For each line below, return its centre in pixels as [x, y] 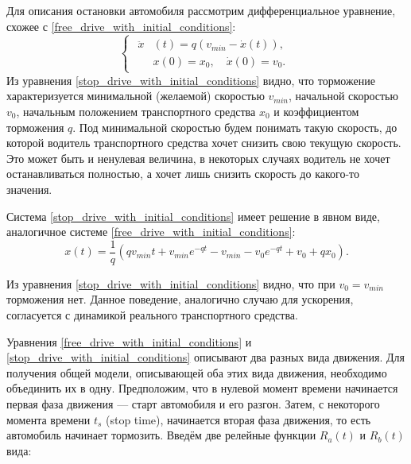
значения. [29, 189]
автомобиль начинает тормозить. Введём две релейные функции [161, 435]
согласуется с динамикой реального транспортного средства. [152, 314]
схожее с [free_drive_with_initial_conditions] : [121, 26]
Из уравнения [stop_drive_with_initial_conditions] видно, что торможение [191, 80]
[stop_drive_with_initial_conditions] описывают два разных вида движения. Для [205, 357]
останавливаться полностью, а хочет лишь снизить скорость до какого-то [183, 174]
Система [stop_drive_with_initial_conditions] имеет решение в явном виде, [193, 216]
